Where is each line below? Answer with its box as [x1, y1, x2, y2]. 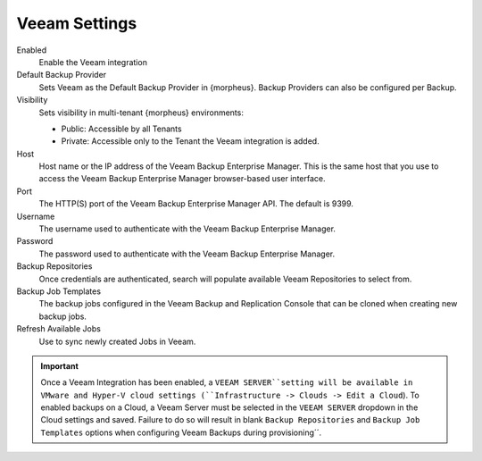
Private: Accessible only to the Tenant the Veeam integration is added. [61, 136, 320, 147]
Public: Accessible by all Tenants [61, 123, 182, 134]
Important [40, 360, 79, 371]
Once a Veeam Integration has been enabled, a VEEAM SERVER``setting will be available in [40, 377, 413, 388]
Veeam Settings [16, 13, 137, 33]
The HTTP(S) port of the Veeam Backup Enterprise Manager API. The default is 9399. [38, 198, 354, 209]
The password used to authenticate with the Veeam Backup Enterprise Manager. [38, 248, 335, 259]
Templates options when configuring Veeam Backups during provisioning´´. [40, 427, 322, 438]
